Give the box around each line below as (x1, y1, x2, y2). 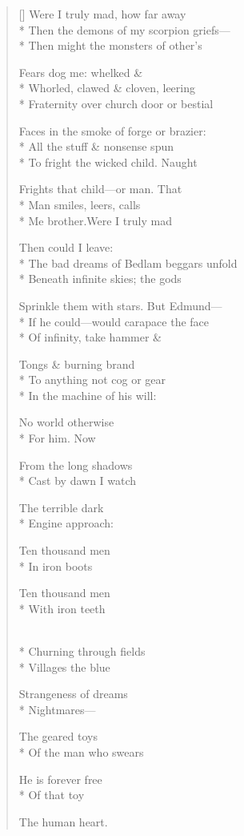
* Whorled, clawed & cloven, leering (18, 79, 195, 96)
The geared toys (18, 728, 98, 745)
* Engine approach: (18, 515, 114, 531)
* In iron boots (18, 557, 93, 574)
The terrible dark (18, 499, 104, 515)
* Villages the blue (18, 658, 110, 675)
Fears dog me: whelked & (18, 63, 143, 80)
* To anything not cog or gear (18, 371, 166, 388)
